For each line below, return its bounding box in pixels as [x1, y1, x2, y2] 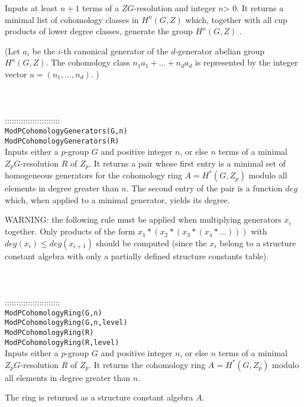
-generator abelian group [175, 44, 265, 57]
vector [5, 67, 27, 80]
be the [32, 44, 56, 57]
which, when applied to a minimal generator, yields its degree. [5, 193, 230, 206]
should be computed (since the [96, 236, 207, 249]
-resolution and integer [134, 2, 216, 14]
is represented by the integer [195, 56, 298, 69]
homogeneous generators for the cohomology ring [5, 169, 182, 181]
